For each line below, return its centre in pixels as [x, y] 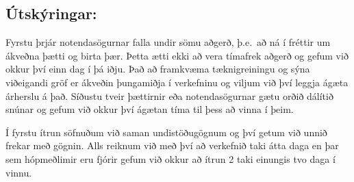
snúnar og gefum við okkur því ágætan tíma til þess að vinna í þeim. [150, 109]
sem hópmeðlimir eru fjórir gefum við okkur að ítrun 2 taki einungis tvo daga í [170, 158]
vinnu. [19, 172]
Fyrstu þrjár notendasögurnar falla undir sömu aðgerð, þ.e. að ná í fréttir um [168, 42]
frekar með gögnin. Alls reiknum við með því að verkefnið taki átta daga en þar [172, 145]
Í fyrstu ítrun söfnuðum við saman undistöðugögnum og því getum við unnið [166, 132]
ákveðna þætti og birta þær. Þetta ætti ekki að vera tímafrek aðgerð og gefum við [177, 55]
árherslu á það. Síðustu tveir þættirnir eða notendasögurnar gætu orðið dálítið [169, 95]
